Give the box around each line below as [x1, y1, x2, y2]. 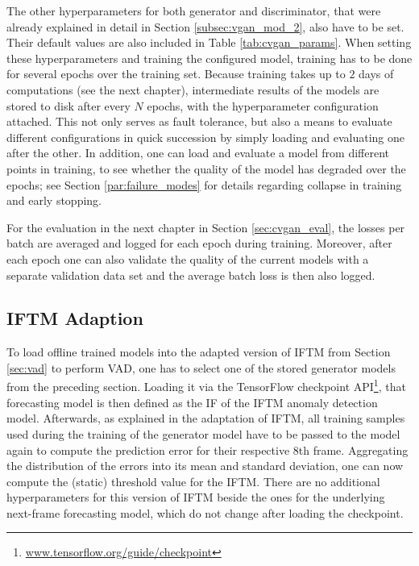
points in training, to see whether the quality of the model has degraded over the [6, 160, 406, 177]
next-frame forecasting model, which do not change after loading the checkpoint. [6, 504, 404, 521]
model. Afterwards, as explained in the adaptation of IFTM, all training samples [6, 410, 405, 427]
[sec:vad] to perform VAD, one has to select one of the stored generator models [6, 359, 396, 376]
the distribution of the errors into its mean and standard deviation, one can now [6, 457, 404, 474]
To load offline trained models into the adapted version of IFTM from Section [6, 343, 391, 360]
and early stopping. [6, 192, 102, 209]
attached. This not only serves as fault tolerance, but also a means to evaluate [6, 113, 392, 130]
